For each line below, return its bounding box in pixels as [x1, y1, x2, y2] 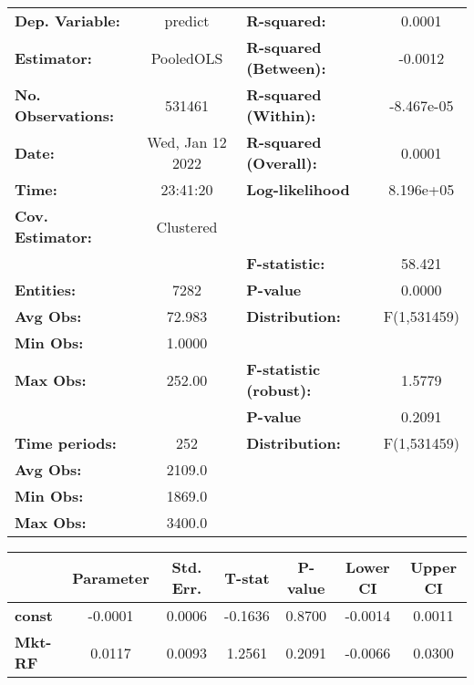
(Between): [246, 57, 326, 78]
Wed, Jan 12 [147, 131, 227, 152]
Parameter [72, 566, 149, 588]
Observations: [15, 105, 115, 126]
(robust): [246, 379, 312, 400]
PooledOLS [150, 47, 223, 68]
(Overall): [246, 152, 317, 173]
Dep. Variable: [15, 10, 120, 31]
